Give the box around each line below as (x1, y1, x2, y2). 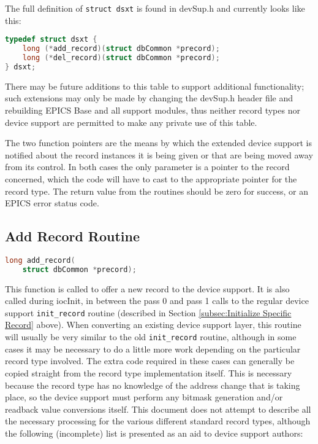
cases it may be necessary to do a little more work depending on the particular (5, 342, 301, 355)
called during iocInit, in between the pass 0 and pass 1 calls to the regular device (5, 294, 309, 307)
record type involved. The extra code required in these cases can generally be (5, 354, 295, 367)
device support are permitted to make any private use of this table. (5, 115, 257, 128)
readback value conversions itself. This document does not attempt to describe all (5, 402, 311, 415)
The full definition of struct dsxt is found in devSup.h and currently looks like (5, 2, 305, 14)
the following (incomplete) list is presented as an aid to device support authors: (5, 426, 303, 439)
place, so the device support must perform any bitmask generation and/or (5, 391, 283, 403)
